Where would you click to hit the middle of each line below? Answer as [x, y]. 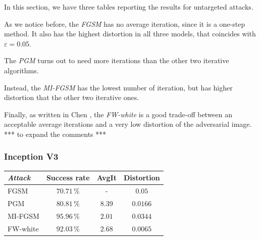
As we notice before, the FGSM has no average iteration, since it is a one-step [125, 23]
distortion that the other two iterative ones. [72, 97]
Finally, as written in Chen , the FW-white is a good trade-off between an [118, 114]
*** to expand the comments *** [55, 134]
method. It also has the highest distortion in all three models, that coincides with [130, 34]
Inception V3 [31, 156]
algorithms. [21, 70]
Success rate [68, 178]
